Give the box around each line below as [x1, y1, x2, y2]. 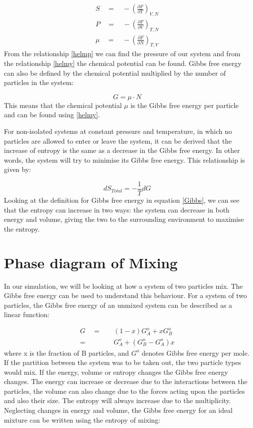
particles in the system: [4, 77, 74, 87]
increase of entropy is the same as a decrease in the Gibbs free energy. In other [4, 145, 240, 155]
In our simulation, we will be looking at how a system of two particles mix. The [4, 280, 243, 291]
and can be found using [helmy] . [4, 109, 100, 120]
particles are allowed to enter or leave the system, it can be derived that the [4, 135, 232, 146]
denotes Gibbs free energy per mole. [141, 347, 250, 358]
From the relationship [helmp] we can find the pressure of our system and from [4, 48, 241, 59]
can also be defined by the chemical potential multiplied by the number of [4, 67, 226, 78]
